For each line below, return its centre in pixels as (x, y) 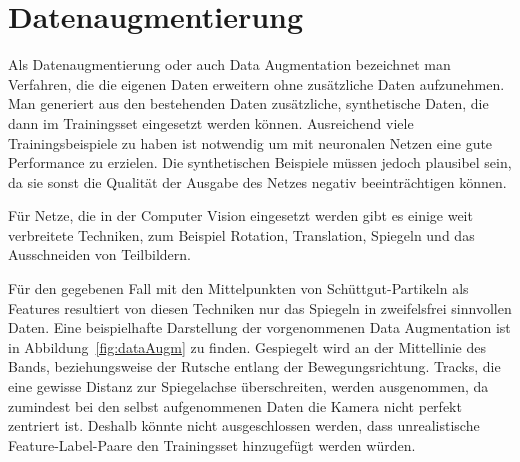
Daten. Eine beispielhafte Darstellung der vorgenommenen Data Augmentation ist (259, 327)
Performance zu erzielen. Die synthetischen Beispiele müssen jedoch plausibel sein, (260, 162)
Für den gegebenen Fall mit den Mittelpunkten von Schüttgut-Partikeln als (238, 288)
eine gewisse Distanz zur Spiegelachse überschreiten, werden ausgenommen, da (248, 386)
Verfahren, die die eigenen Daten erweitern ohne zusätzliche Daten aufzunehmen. (256, 83)
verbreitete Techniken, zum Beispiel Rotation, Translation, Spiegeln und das (241, 234)
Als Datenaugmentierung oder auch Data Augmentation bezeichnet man (229, 64)
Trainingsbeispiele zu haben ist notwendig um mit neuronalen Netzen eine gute (250, 142)
